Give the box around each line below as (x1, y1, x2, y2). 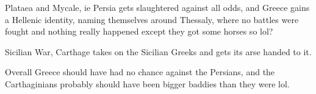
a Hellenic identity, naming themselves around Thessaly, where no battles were (5, 13, 299, 25)
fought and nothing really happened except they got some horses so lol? (5, 25, 273, 38)
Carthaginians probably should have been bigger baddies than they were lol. (5, 77, 290, 90)
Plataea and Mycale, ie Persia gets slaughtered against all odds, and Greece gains (5, 1, 310, 13)
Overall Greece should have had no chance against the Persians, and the (5, 65, 275, 78)
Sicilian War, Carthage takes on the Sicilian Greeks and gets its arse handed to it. (5, 45, 312, 58)
